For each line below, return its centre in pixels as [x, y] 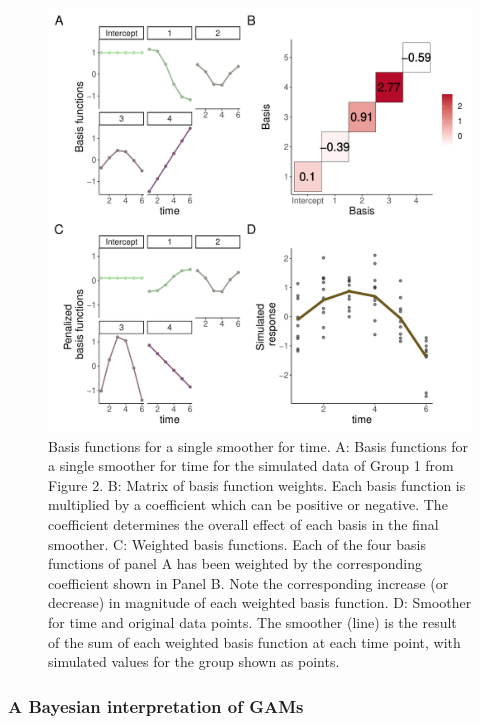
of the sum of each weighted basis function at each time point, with [254, 641]
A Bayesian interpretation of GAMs [156, 705]
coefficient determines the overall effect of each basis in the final [243, 523]
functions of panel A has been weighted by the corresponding [235, 563]
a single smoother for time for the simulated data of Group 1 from [251, 465]
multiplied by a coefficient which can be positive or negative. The [248, 504]
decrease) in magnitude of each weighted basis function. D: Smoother [260, 602]
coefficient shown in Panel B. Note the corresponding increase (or [248, 582]
